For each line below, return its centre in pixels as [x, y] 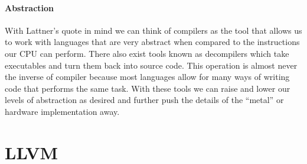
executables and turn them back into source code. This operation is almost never [151, 65]
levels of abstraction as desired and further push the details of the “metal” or [144, 100]
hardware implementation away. [62, 111]
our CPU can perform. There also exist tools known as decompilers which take [147, 53]
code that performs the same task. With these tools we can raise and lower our [148, 88]
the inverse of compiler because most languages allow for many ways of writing [147, 77]
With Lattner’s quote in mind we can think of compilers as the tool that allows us [153, 30]
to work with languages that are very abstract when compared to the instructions [152, 42]
